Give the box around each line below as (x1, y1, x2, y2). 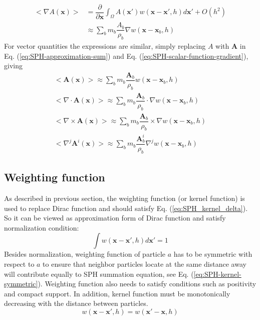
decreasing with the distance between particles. (4, 298, 148, 308)
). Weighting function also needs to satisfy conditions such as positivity (38, 278, 256, 289)
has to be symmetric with (173, 249, 252, 259)
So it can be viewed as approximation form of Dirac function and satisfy (4, 212, 226, 223)
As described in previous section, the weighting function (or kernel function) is (4, 193, 245, 203)
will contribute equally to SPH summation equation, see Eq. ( (4, 268, 194, 279)
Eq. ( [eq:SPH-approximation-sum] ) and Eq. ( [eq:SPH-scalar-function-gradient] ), (4, 50, 248, 61)
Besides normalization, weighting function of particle (4, 249, 166, 259)
